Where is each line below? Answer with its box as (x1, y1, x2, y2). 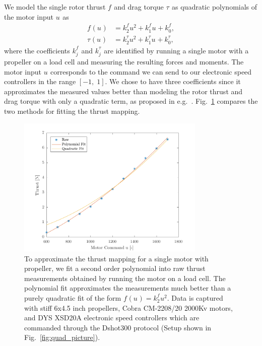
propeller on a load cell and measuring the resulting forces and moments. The (4, 56, 244, 66)
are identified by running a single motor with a (104, 45, 249, 55)
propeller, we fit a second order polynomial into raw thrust (24, 263, 206, 273)
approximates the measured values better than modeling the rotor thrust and (4, 86, 243, 96)
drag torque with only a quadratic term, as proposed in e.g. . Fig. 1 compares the (4, 96, 258, 106)
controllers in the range (4, 76, 76, 87)
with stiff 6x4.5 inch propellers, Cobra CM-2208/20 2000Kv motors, (24, 302, 233, 313)
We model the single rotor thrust (4, 2, 106, 12)
